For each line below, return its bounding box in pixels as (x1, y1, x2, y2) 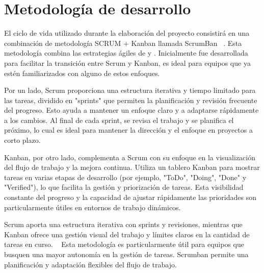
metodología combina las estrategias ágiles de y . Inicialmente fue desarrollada (4, 47, 248, 58)
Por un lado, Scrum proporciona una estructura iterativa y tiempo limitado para (4, 85, 256, 95)
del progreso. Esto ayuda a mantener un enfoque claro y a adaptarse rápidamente (4, 105, 259, 115)
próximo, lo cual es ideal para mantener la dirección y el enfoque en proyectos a (4, 125, 253, 135)
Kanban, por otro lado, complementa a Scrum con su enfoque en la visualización (4, 152, 256, 162)
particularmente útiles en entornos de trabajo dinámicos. (4, 202, 181, 212)
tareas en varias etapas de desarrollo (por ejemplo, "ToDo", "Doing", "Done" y (4, 171, 247, 182)
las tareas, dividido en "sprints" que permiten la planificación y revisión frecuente (4, 94, 257, 105)
